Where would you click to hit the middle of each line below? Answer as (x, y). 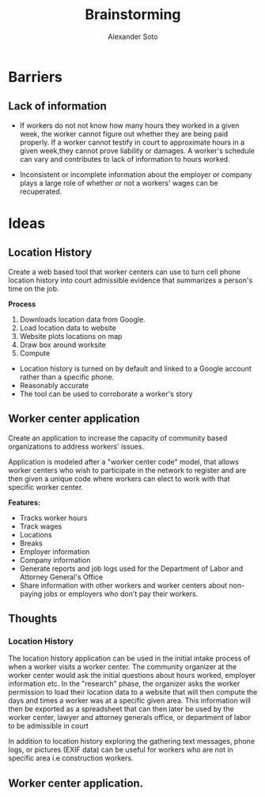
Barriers (36, 77)
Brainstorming (133, 15)
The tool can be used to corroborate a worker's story (106, 394)
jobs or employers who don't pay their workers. (121, 594)
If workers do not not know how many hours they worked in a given (129, 125)
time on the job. (34, 288)
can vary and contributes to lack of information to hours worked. (125, 159)
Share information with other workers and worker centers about (123, 585)
